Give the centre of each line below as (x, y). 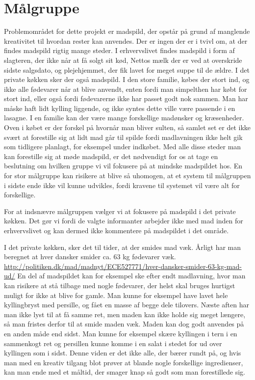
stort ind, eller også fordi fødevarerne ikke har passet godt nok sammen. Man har (126, 98)
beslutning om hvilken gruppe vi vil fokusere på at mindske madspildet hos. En (123, 166)
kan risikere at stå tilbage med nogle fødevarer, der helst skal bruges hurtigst (120, 285)
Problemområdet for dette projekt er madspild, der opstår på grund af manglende (127, 31)
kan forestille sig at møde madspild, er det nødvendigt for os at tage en (111, 156)
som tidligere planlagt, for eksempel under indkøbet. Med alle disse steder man (123, 147)
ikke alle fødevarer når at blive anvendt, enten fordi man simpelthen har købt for (126, 89)
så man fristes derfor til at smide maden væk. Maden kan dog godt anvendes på (124, 324)
